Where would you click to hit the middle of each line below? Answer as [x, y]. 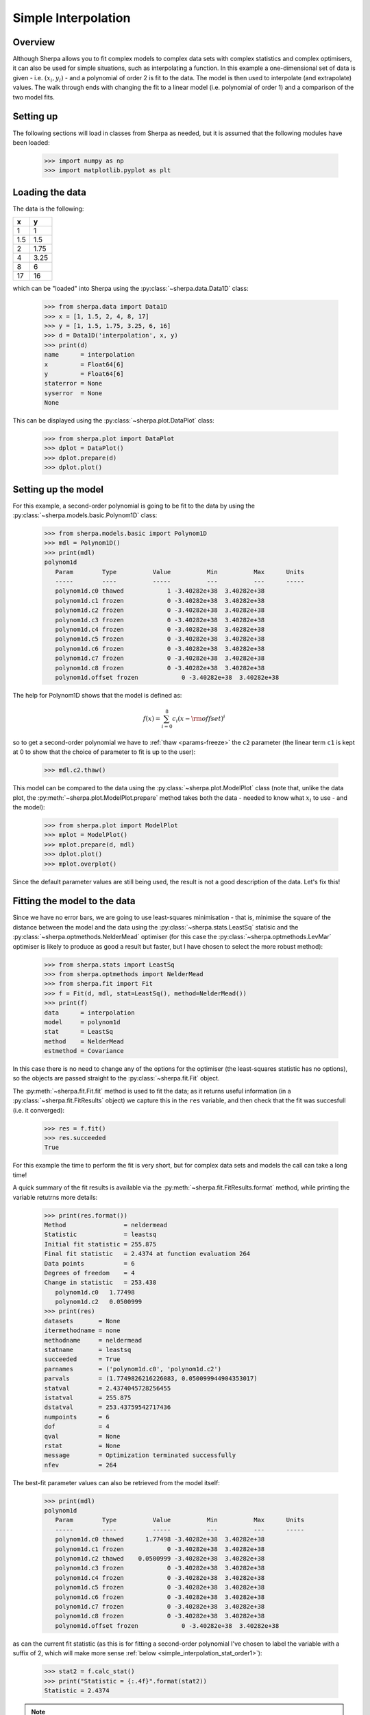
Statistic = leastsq [100, 1234]
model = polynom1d [82, 1022]
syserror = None [73, 393]
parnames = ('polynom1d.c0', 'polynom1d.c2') [133, 1369]
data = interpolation [89, 1013]
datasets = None [82, 1321]
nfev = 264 [81, 1465]
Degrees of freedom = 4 [89, 1273]
